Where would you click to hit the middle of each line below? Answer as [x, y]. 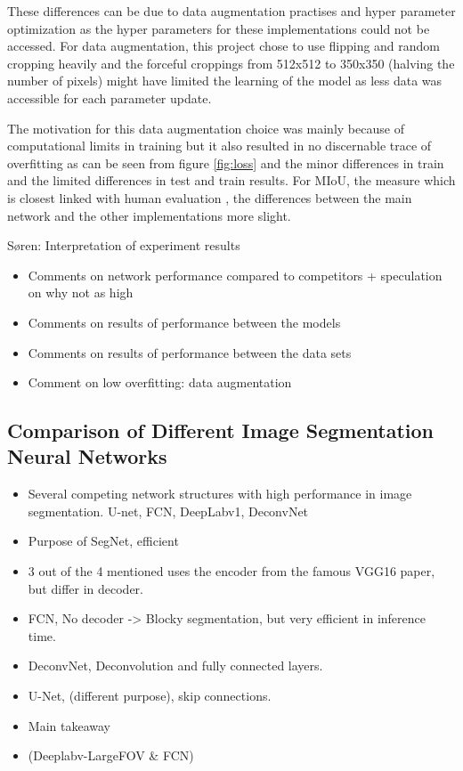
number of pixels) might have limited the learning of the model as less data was [225, 81]
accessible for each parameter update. [110, 97]
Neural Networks [87, 456]
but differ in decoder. [86, 588]
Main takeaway [69, 725]
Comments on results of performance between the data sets [190, 352]
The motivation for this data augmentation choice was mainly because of [206, 128]
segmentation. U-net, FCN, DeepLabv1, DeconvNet [168, 511]
